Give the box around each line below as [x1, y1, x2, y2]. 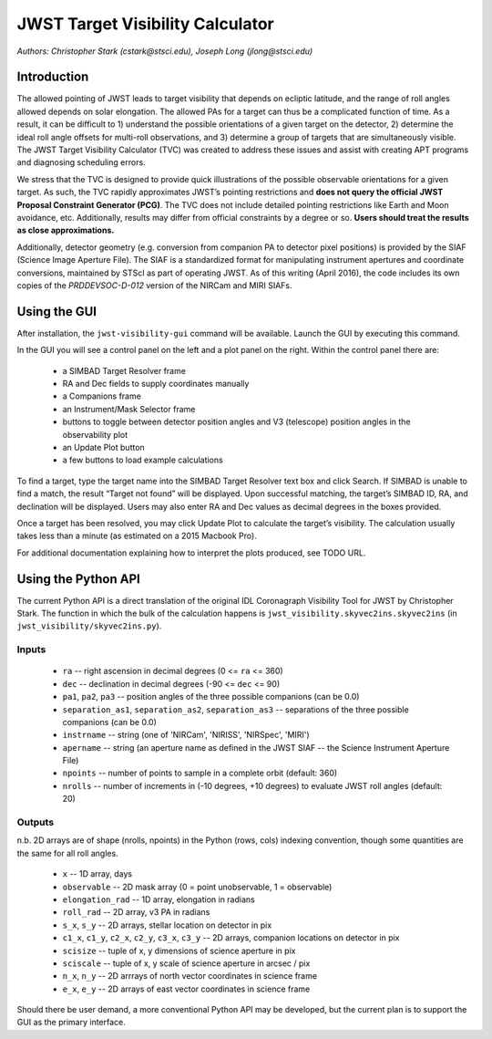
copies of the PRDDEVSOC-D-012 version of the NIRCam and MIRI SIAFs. [16, 279, 292, 291]
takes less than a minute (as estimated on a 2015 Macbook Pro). [16, 530, 257, 542]
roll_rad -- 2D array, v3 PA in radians [62, 907, 210, 918]
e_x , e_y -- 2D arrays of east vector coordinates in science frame [62, 983, 311, 994]
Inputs [16, 643, 46, 656]
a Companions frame [62, 390, 141, 401]
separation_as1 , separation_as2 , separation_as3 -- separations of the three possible [62, 703, 409, 715]
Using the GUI [16, 304, 97, 319]
